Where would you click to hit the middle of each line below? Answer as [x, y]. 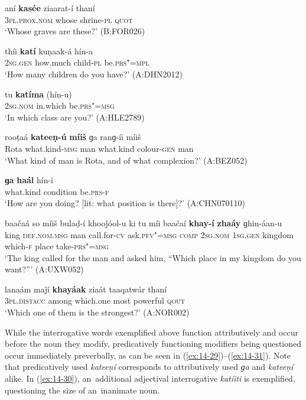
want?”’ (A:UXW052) [44, 269]
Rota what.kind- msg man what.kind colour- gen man [99, 148]
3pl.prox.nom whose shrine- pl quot [69, 19]
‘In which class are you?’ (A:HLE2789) [75, 117]
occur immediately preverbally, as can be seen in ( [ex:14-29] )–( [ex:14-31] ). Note [148, 355]
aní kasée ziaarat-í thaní [50, 8]
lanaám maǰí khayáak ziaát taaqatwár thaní [86, 289]
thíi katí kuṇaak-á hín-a [49, 51]
